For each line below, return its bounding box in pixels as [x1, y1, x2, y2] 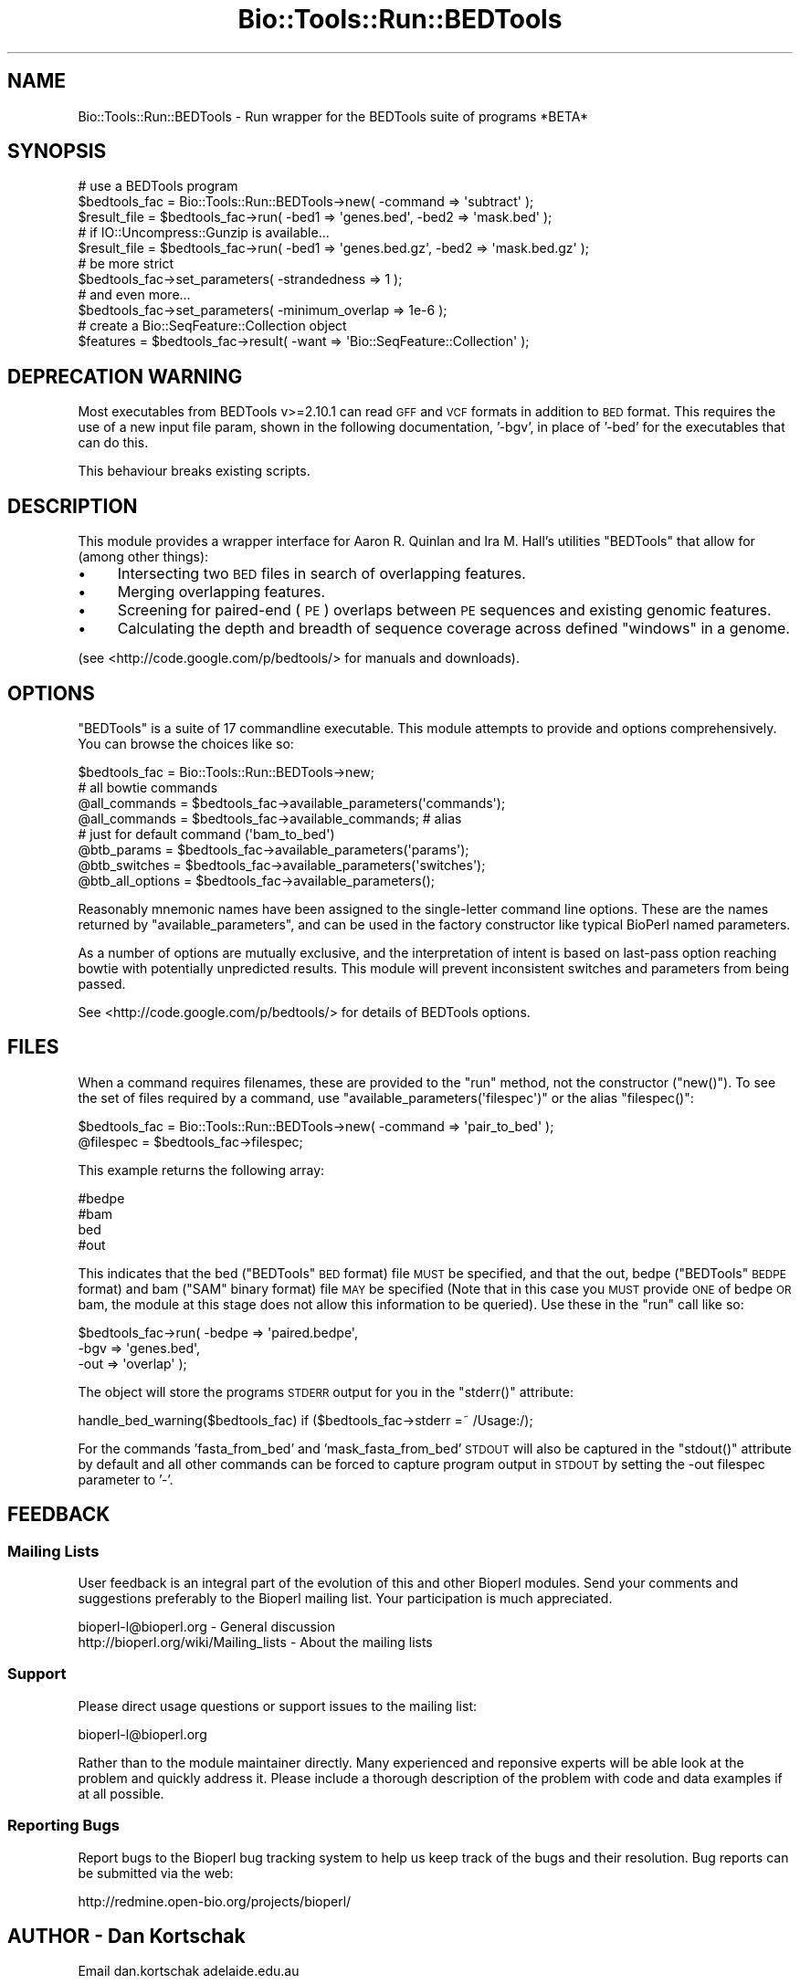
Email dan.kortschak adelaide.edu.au [78, 1963, 300, 1979]
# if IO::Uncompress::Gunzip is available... [78, 225, 330, 241]
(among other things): [78, 549, 209, 565]
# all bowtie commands [78, 779, 218, 795]
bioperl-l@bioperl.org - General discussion [78, 1619, 336, 1635]
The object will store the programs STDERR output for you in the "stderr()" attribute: [78, 1383, 574, 1400]
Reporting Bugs [7, 1816, 120, 1835]
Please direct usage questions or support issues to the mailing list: [78, 1697, 477, 1714]
